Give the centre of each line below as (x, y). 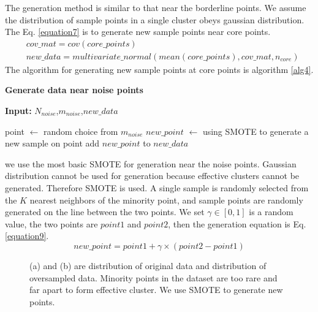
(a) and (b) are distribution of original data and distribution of (148, 265)
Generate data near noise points (74, 90)
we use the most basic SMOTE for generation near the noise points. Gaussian (151, 163)
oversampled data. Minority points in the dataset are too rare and (153, 277)
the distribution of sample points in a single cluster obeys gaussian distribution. (155, 19)
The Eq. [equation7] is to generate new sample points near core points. (138, 32)
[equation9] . (27, 236)
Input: (18, 111)
